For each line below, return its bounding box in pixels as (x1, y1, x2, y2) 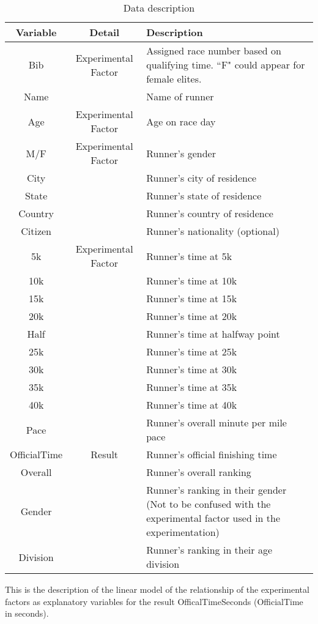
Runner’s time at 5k (146, 248, 232, 263)
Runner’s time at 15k (146, 291, 237, 305)
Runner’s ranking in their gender (146, 483, 287, 497)
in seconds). (5, 607, 49, 620)
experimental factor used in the (146, 511, 281, 525)
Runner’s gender (146, 146, 216, 160)
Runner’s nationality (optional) (146, 224, 279, 238)
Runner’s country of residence (146, 206, 273, 220)
